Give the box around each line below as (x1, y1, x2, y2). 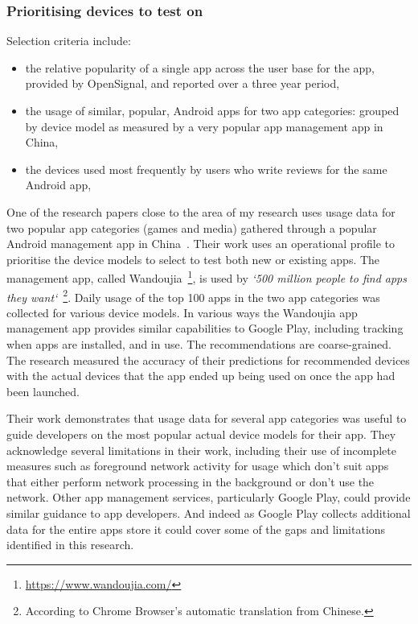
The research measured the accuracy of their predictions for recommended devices (6, 351, 410, 368)
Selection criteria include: (6, 32, 131, 49)
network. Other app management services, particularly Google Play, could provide (6, 489, 411, 506)
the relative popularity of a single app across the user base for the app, (25, 59, 375, 76)
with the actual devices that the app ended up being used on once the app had (6, 367, 395, 384)
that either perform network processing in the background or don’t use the (6, 473, 375, 490)
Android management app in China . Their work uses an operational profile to (6, 235, 395, 252)
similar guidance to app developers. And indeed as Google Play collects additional (6, 504, 411, 521)
